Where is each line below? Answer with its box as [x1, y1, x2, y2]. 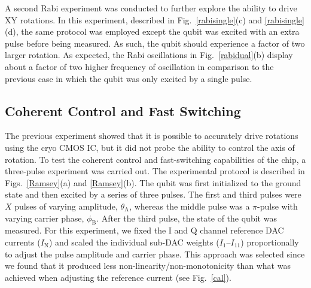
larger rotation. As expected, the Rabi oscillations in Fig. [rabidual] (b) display [5, 48, 293, 61]
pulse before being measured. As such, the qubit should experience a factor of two [5, 37, 305, 49]
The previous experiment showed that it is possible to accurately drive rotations [5, 129, 298, 142]
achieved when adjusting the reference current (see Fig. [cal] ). [5, 271, 231, 283]
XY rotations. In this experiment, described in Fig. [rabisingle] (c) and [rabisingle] [5, 13, 304, 26]
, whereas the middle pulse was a [129, 199, 250, 212]
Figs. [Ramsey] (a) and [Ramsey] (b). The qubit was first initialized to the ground [5, 176, 301, 189]
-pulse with [257, 199, 298, 212]
